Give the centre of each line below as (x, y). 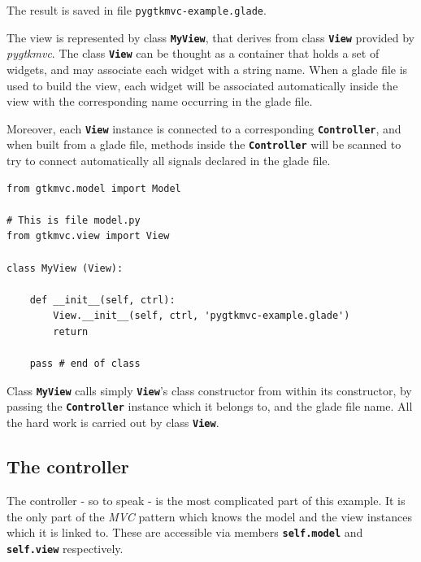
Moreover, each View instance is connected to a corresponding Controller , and (204, 128)
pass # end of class (85, 364)
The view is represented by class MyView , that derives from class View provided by (211, 37)
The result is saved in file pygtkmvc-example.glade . (137, 10)
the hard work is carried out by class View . (113, 423)
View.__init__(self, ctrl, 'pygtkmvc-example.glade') (202, 316)
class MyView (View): (65, 268)
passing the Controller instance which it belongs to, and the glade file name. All (210, 406)
